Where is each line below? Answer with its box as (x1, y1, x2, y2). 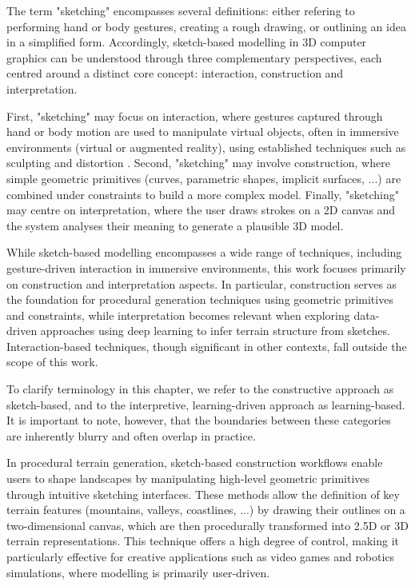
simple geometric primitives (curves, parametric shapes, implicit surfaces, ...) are (6, 169, 401, 186)
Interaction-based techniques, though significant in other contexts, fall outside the (6, 337, 407, 354)
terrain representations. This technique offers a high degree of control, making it (6, 532, 399, 549)
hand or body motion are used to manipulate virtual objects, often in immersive (6, 123, 399, 140)
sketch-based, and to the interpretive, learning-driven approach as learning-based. (6, 396, 405, 413)
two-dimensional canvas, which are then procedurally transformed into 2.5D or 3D (6, 516, 409, 533)
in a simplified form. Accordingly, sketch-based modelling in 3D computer (6, 34, 367, 50)
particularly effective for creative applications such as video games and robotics (6, 548, 395, 564)
